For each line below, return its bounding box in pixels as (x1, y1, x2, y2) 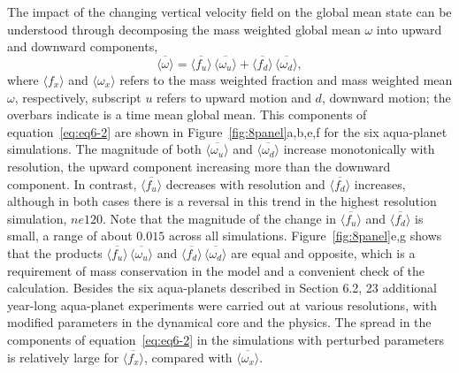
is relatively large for (7, 347, 119, 366)
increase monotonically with (283, 140, 435, 158)
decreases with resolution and (165, 174, 325, 193)
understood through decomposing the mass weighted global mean (7, 19, 361, 38)
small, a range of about (7, 226, 133, 245)
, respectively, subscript (14, 88, 142, 106)
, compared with (144, 347, 233, 366)
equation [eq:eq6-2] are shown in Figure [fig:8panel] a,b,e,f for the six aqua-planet (7, 122, 448, 141)
